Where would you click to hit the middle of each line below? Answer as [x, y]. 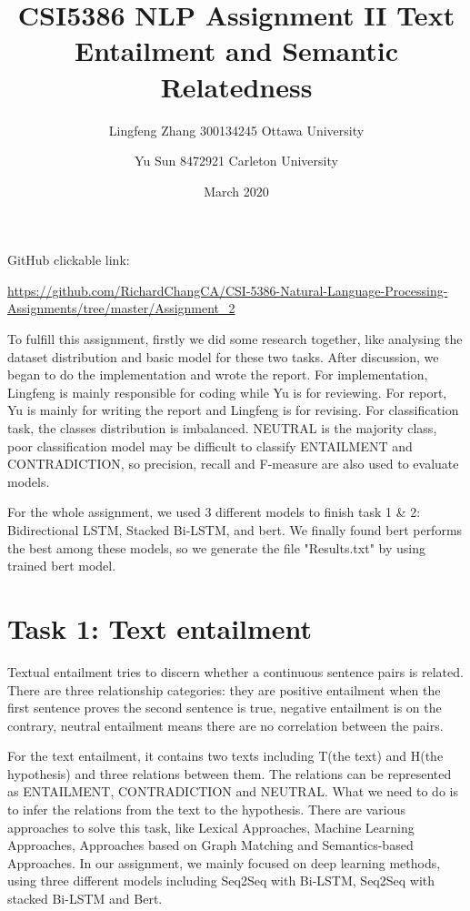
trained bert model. [62, 566]
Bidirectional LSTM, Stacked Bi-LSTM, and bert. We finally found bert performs [235, 530]
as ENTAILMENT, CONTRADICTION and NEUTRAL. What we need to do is [233, 791]
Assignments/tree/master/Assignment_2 [121, 308]
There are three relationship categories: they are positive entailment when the [224, 689]
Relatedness [236, 86]
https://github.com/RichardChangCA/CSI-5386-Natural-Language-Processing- [228, 290]
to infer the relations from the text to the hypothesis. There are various [207, 810]
